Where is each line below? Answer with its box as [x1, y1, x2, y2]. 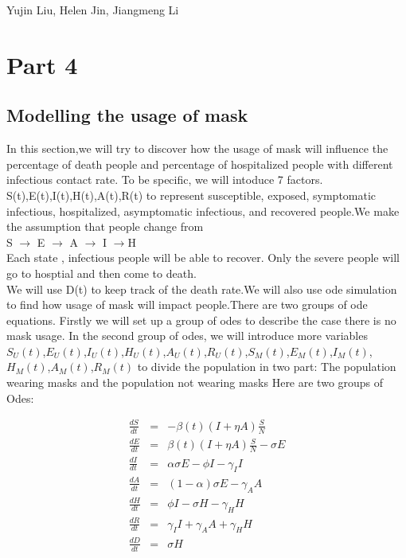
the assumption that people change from [6, 218, 204, 235]
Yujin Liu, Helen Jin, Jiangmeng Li [6, 2, 179, 18]
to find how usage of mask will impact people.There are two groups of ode [6, 296, 368, 313]
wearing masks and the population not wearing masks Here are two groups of [6, 374, 384, 391]
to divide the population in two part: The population [137, 358, 396, 375]
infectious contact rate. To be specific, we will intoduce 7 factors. [6, 171, 323, 188]
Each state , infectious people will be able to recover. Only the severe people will [6, 249, 400, 266]
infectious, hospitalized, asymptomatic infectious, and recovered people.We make [6, 202, 400, 219]
